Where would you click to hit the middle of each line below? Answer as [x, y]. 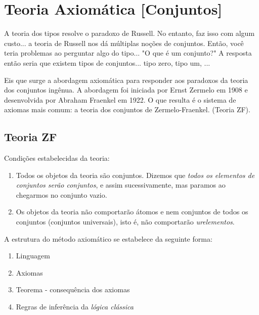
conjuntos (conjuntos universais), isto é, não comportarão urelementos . [125, 222]
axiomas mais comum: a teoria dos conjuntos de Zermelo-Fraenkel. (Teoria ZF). [127, 109]
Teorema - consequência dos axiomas [73, 289]
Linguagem [33, 256]
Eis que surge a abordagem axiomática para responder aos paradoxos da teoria [126, 80]
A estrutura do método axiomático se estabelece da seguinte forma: [108, 238]
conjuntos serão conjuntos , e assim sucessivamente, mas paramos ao [121, 185]
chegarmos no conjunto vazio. [61, 194]
